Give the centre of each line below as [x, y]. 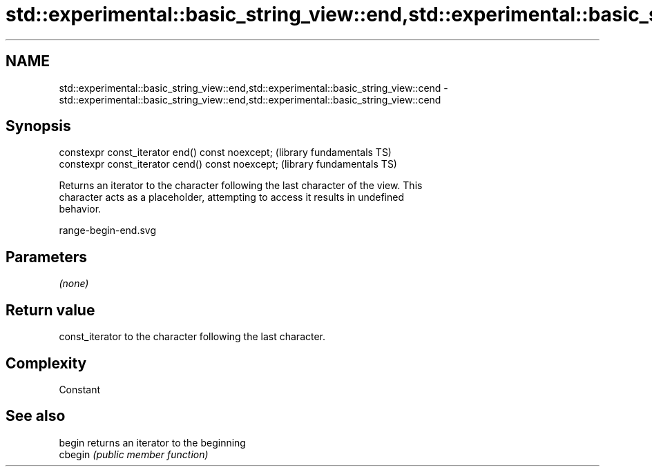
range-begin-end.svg [108, 230]
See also [36, 416]
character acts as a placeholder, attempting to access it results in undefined [232, 197]
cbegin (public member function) [134, 454]
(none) [74, 284]
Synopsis [38, 126]
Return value [50, 310]
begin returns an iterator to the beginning [152, 442]
